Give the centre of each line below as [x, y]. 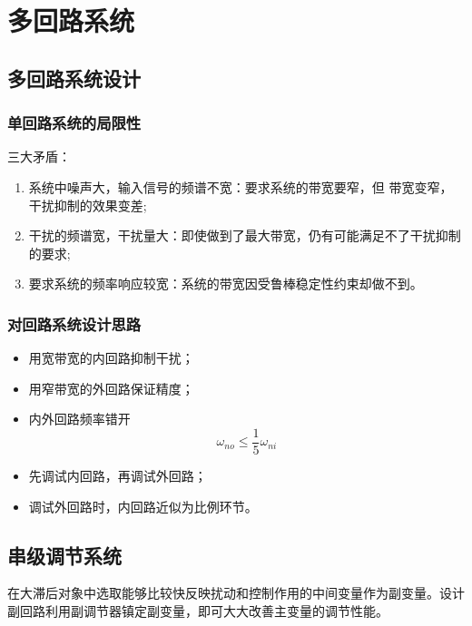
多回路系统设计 [74, 78]
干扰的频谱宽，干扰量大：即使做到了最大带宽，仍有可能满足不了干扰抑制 [245, 235]
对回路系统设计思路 [74, 323]
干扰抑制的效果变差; [88, 205]
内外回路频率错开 [79, 419]
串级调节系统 [64, 555]
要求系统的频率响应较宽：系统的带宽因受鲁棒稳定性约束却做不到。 [226, 284]
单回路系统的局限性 [74, 123]
